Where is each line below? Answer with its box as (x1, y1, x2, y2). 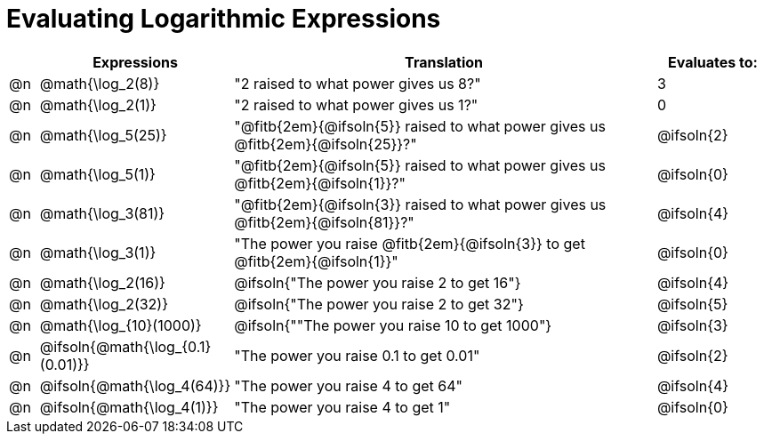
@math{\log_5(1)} (39, 164, 156, 183)
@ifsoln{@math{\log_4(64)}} (39, 376, 231, 395)
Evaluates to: (668, 52, 758, 71)
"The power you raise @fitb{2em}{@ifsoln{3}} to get (234, 234, 585, 253)
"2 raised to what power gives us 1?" (234, 95, 479, 114)
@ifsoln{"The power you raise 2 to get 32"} (234, 294, 524, 313)
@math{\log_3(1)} (39, 243, 157, 261)
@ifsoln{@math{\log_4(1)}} (39, 397, 219, 416)
